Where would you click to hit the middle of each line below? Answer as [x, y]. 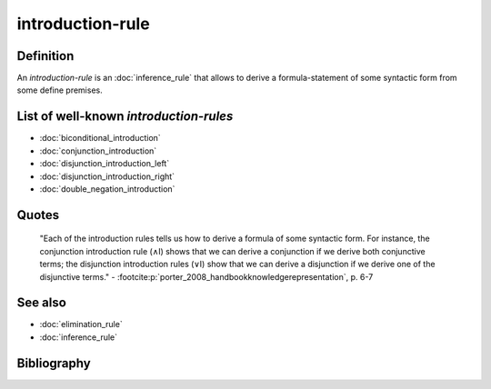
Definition [45, 56]
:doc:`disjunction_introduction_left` [105, 164]
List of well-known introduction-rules [125, 117]
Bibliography [54, 363]
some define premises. [60, 90]
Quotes [38, 215]
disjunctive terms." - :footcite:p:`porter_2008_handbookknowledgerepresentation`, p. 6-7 [206, 276]
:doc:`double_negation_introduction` [107, 189]
